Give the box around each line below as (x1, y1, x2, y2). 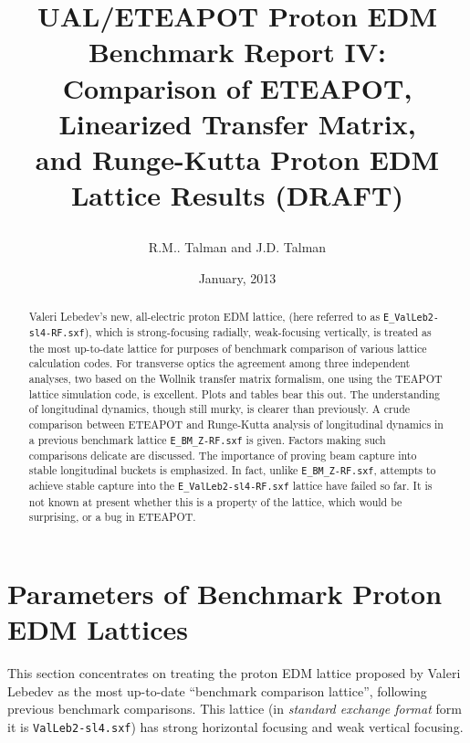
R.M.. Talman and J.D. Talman (148, 238, 327, 257)
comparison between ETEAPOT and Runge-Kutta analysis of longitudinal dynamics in (28, 416, 444, 431)
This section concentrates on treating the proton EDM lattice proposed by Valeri (7, 663, 461, 683)
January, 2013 (198, 268, 277, 287)
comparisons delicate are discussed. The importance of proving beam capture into (28, 447, 417, 462)
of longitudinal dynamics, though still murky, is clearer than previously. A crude (28, 401, 411, 417)
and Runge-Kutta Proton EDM (35, 140, 440, 177)
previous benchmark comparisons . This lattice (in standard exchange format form (7, 699, 462, 718)
